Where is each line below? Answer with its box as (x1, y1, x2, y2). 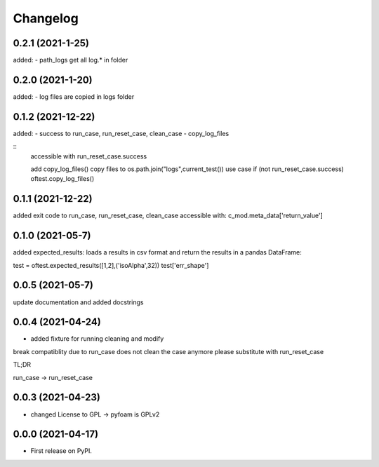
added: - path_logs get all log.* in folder (13, 56, 128, 65)
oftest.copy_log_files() (30, 175, 95, 183)
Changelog (13, 11, 79, 26)
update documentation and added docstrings (13, 298, 144, 306)
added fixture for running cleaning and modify (30, 334, 164, 343)
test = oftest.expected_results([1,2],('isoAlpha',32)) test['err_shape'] (13, 261, 209, 269)
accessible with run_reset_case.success (30, 151, 147, 161)
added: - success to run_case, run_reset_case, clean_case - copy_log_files (13, 129, 230, 137)
